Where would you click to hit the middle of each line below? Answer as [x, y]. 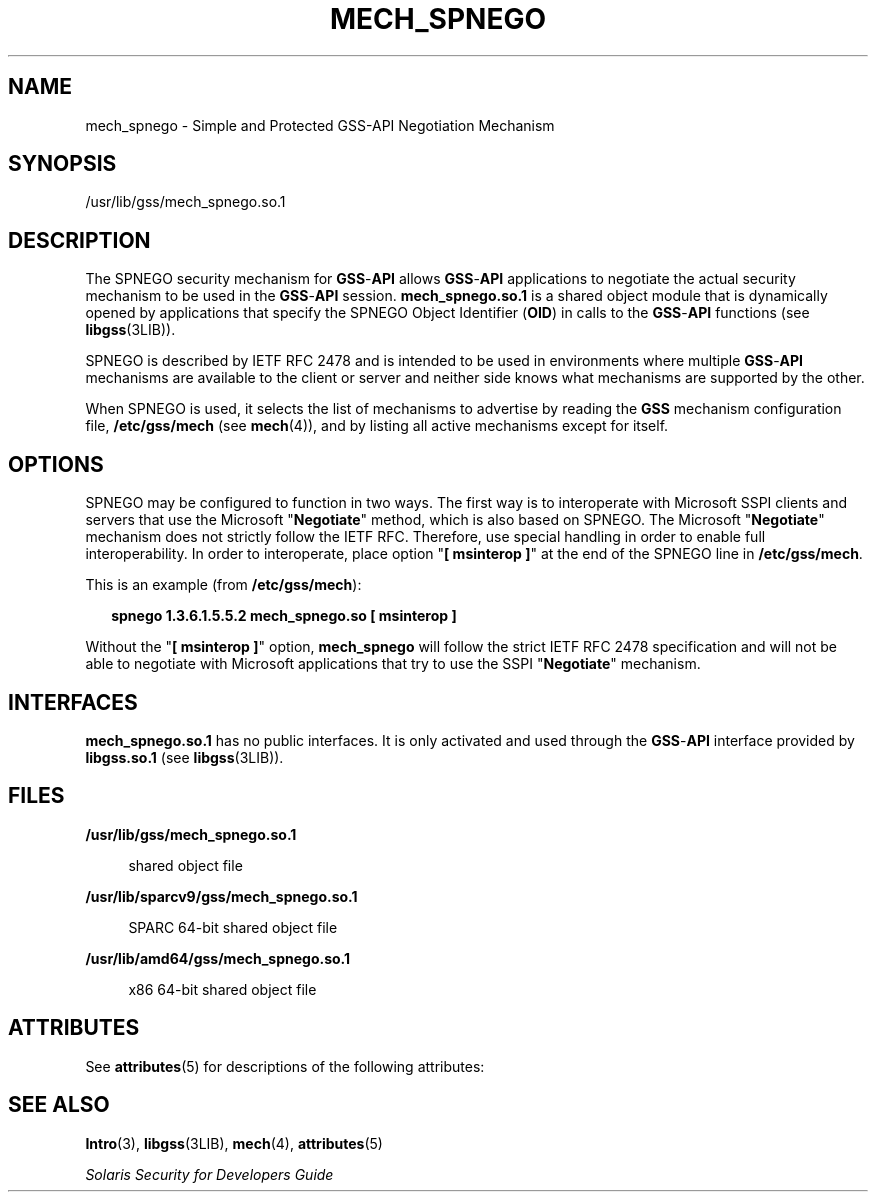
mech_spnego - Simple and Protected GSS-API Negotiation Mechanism [320, 125]
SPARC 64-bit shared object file [233, 927]
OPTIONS [56, 464]
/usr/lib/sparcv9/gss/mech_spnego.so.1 [221, 896]
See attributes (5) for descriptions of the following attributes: [285, 1066]
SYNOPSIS [62, 164]
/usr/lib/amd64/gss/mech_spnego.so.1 [218, 958]
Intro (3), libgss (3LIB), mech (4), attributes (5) [234, 1143]
